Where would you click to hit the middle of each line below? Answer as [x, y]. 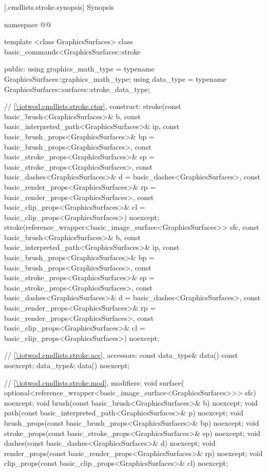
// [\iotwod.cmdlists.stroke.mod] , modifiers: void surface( [94, 382]
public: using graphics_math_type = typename [79, 69]
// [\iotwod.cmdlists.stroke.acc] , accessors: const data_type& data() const [121, 355]
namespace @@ [28, 24]
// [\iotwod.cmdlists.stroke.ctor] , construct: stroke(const [93, 106]
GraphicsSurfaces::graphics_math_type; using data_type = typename [115, 78]
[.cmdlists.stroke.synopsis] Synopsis [59, 7]
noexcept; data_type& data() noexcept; [67, 365]
